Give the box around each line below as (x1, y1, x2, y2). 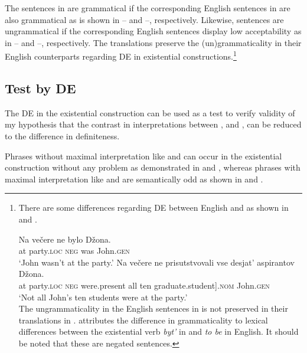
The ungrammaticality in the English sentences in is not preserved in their (18, 302, 288, 315)
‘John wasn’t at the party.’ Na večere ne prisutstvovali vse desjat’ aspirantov (18, 256, 295, 268)
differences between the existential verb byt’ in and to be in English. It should (18, 325, 299, 338)
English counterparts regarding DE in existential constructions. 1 (5, 48, 237, 63)
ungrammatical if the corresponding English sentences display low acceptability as (5, 25, 302, 37)
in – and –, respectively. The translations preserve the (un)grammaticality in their (5, 36, 302, 48)
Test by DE (5, 79, 76, 97)
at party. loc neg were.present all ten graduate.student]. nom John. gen (18, 279, 270, 291)
